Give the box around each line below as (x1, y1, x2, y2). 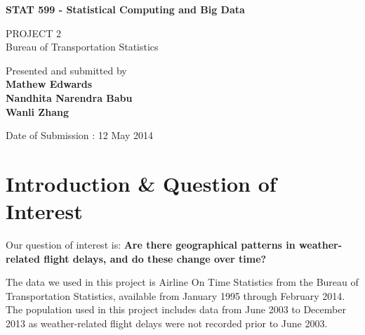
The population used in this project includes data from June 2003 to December (6, 302, 346, 317)
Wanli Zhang (6, 104, 69, 119)
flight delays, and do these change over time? (44, 251, 267, 265)
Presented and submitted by (6, 63, 127, 77)
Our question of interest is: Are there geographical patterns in (6, 237, 296, 252)
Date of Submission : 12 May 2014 (6, 128, 153, 143)
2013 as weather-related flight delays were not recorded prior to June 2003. (6, 316, 328, 331)
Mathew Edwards (6, 77, 93, 91)
